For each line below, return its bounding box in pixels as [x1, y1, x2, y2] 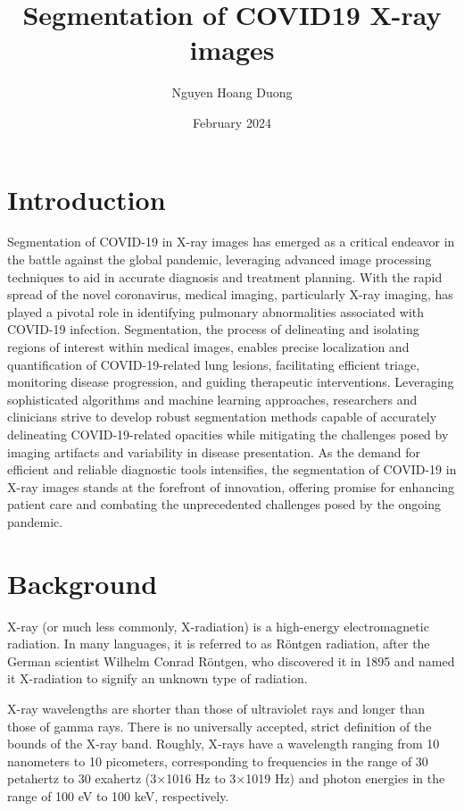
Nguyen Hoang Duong [171, 83, 293, 102]
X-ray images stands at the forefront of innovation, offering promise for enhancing [7, 477, 455, 496]
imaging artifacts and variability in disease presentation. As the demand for [7, 442, 420, 461]
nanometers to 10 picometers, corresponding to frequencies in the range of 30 [7, 751, 428, 770]
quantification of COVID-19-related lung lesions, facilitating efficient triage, [7, 355, 420, 373]
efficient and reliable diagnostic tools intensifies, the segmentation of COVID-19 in [7, 460, 457, 479]
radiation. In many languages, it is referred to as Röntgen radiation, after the [7, 634, 430, 653]
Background [7, 564, 158, 601]
